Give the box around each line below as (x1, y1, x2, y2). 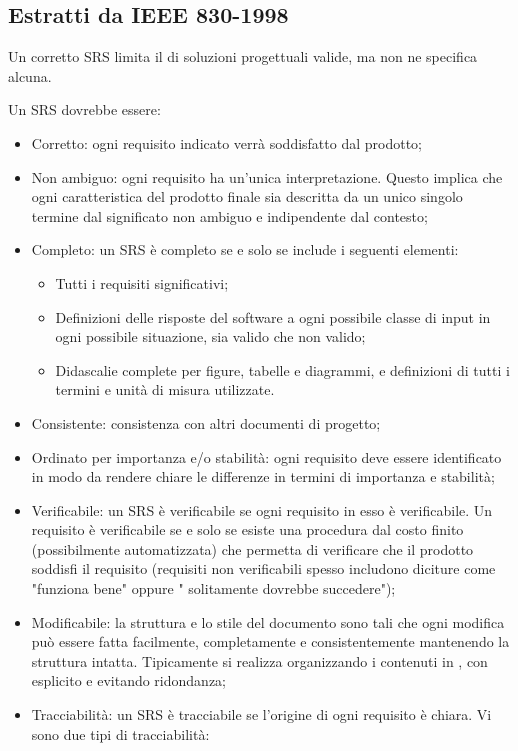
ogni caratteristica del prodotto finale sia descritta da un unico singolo (31, 186, 463, 207)
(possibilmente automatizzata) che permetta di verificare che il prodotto (31, 538, 474, 559)
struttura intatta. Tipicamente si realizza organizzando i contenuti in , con (31, 650, 488, 671)
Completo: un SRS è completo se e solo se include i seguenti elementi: (31, 239, 459, 260)
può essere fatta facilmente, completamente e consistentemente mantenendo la (31, 631, 510, 652)
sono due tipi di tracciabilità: (31, 723, 210, 744)
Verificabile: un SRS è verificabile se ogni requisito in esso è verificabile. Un (31, 499, 493, 520)
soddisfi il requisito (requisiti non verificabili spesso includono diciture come (31, 558, 496, 579)
